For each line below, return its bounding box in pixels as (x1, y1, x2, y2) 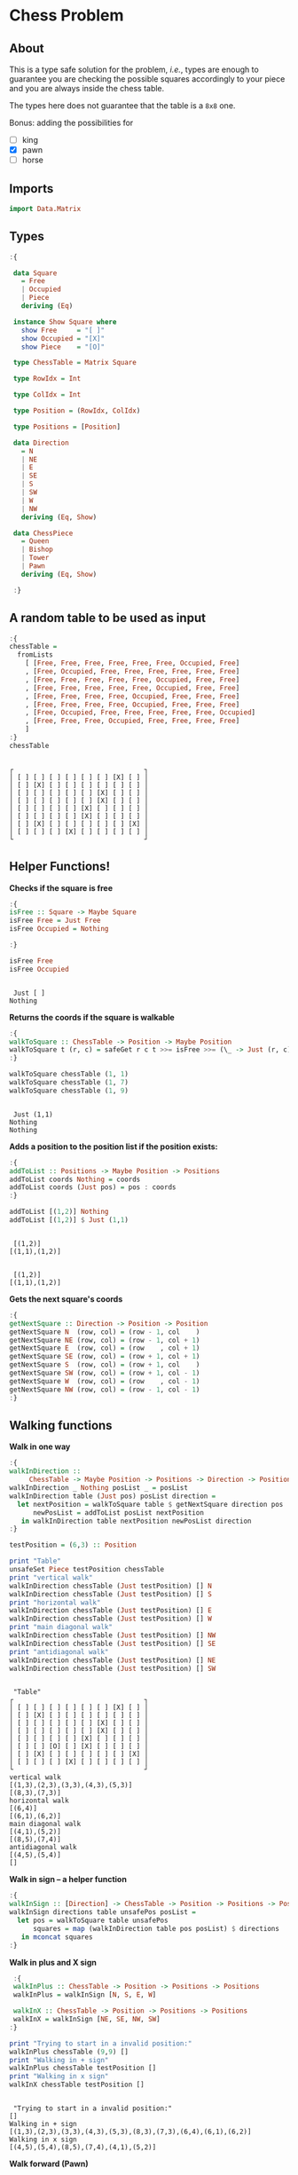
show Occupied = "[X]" (20, 334, 105, 343)
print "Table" (9, 1556, 62, 1566)
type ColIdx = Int (12, 390, 82, 399)
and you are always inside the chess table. (9, 83, 165, 93)
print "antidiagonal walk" (9, 1647, 109, 1656)
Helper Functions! (9, 859, 111, 874)
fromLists (17, 650, 53, 659)
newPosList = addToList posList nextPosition (32, 1508, 204, 1517)
